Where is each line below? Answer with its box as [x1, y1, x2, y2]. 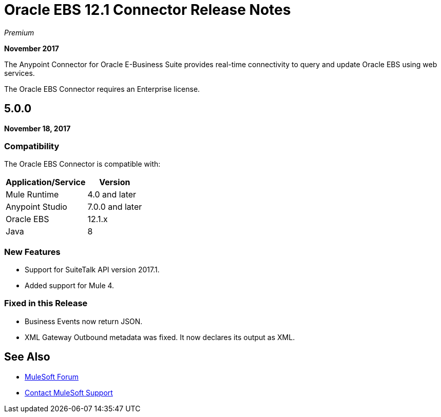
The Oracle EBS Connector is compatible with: [4, 160, 161, 169]
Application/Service [6, 177, 86, 188]
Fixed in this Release [4, 298, 88, 309]
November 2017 [4, 44, 59, 53]
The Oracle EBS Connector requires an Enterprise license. [4, 84, 200, 93]
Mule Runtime [6, 189, 59, 200]
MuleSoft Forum [25, 372, 79, 381]
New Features [4, 246, 61, 257]
